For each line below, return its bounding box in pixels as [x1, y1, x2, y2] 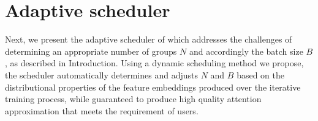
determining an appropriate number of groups [5, 44, 177, 57]
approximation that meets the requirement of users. [5, 104, 199, 117]
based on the [237, 68, 284, 81]
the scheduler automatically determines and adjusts [5, 68, 198, 81]
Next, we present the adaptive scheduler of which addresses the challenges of [5, 33, 292, 46]
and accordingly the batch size [189, 44, 303, 57]
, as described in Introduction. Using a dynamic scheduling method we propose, [5, 57, 304, 69]
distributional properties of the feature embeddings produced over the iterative [5, 80, 301, 93]
